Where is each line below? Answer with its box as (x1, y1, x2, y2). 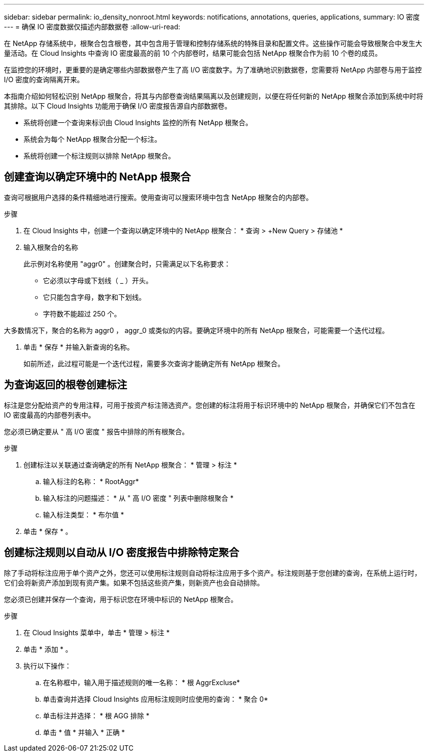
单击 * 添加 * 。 (23, 645, 72, 653)
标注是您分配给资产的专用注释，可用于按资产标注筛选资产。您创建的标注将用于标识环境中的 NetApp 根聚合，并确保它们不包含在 (4, 400, 415, 409)
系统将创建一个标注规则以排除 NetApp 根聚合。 (23, 152, 175, 160)
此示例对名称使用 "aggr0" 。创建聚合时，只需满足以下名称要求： (23, 259, 231, 268)
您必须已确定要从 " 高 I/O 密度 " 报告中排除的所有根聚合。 (4, 427, 189, 436)
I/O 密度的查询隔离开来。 (4, 75, 84, 84)
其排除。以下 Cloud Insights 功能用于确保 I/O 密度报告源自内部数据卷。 (4, 102, 232, 110)
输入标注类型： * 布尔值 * (43, 510, 124, 519)
